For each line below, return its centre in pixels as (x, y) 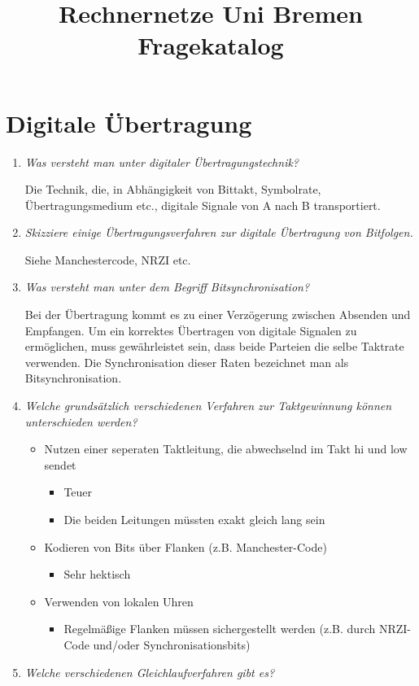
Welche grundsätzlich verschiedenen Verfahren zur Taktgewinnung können (208, 406)
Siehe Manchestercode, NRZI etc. (108, 259)
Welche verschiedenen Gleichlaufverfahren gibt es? (150, 672)
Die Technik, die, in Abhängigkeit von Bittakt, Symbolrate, (173, 189)
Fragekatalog (211, 45)
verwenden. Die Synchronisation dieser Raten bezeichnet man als (187, 362)
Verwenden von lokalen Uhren (119, 601)
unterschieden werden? (81, 421)
